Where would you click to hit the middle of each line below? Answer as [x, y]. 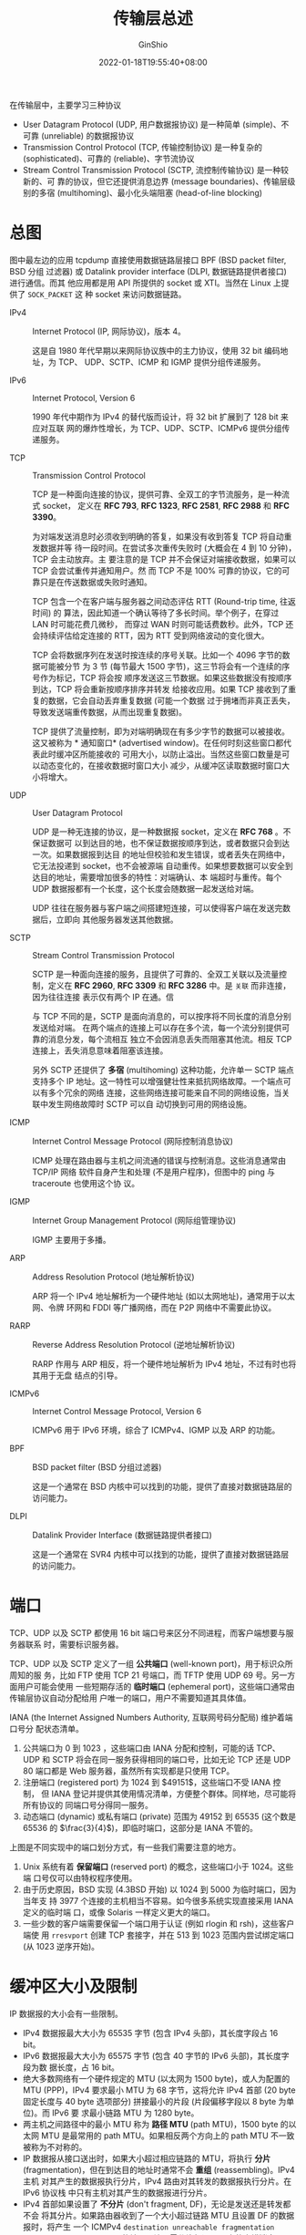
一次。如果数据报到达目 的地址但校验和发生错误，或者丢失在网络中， [161, 854]
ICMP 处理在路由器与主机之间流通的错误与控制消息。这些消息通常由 [159, 1160]
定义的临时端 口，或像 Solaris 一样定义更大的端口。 [119, 1912]
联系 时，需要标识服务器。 [74, 1644]
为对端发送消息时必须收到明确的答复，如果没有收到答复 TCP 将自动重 [162, 536]
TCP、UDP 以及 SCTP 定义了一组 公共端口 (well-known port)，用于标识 [143, 1663]
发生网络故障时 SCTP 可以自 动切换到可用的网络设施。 [150, 1103]
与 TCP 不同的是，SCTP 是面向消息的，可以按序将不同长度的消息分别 [162, 1016]
